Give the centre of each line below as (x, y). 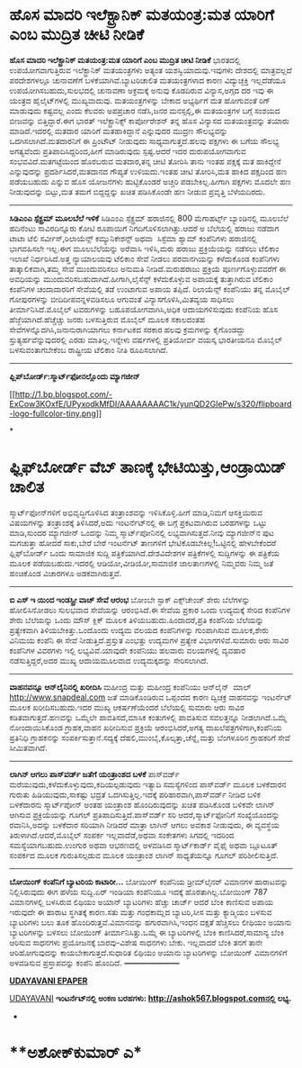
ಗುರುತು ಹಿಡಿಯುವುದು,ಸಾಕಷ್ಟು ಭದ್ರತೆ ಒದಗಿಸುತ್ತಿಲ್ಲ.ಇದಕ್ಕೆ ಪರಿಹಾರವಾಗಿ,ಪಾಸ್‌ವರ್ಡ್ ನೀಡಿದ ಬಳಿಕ (135, 794)
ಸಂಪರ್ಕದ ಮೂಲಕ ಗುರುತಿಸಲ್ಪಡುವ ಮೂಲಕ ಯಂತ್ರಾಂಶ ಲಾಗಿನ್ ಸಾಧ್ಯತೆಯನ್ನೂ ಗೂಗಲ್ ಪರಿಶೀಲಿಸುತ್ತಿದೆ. (144, 855)
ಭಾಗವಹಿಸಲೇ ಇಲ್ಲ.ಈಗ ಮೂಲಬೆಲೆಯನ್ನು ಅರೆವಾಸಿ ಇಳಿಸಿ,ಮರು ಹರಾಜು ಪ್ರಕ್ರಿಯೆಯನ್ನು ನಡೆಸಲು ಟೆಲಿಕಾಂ (144, 249)
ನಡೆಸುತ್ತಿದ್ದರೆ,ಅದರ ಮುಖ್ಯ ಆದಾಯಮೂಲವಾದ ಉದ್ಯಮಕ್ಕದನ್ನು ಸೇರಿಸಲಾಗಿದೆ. (109, 660)
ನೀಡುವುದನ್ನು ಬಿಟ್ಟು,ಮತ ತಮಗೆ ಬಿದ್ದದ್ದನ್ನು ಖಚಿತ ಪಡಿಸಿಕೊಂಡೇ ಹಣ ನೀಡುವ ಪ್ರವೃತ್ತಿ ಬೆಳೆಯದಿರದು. (138, 191)
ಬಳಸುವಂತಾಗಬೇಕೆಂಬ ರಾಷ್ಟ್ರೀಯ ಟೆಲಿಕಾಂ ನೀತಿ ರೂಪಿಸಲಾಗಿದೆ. (89, 349)
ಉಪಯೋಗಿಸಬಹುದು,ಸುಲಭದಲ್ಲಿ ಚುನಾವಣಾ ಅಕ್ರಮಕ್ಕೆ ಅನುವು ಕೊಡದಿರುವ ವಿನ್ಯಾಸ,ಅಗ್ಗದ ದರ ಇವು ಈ (142, 90)
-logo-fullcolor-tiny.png (53, 413)
